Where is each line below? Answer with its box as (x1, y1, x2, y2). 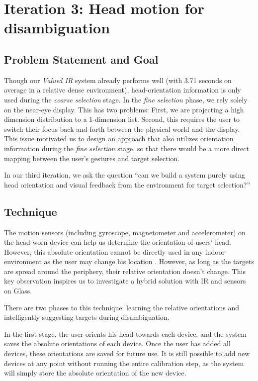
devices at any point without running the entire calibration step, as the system (4, 358, 244, 368)
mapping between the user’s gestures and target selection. (4, 153, 180, 163)
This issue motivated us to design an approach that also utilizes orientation (4, 133, 234, 144)
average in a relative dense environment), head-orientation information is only (4, 85, 241, 95)
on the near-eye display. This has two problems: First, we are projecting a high (4, 104, 244, 114)
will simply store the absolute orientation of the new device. (4, 368, 186, 378)
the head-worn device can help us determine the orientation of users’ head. (4, 237, 231, 247)
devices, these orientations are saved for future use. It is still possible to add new (4, 348, 250, 359)
